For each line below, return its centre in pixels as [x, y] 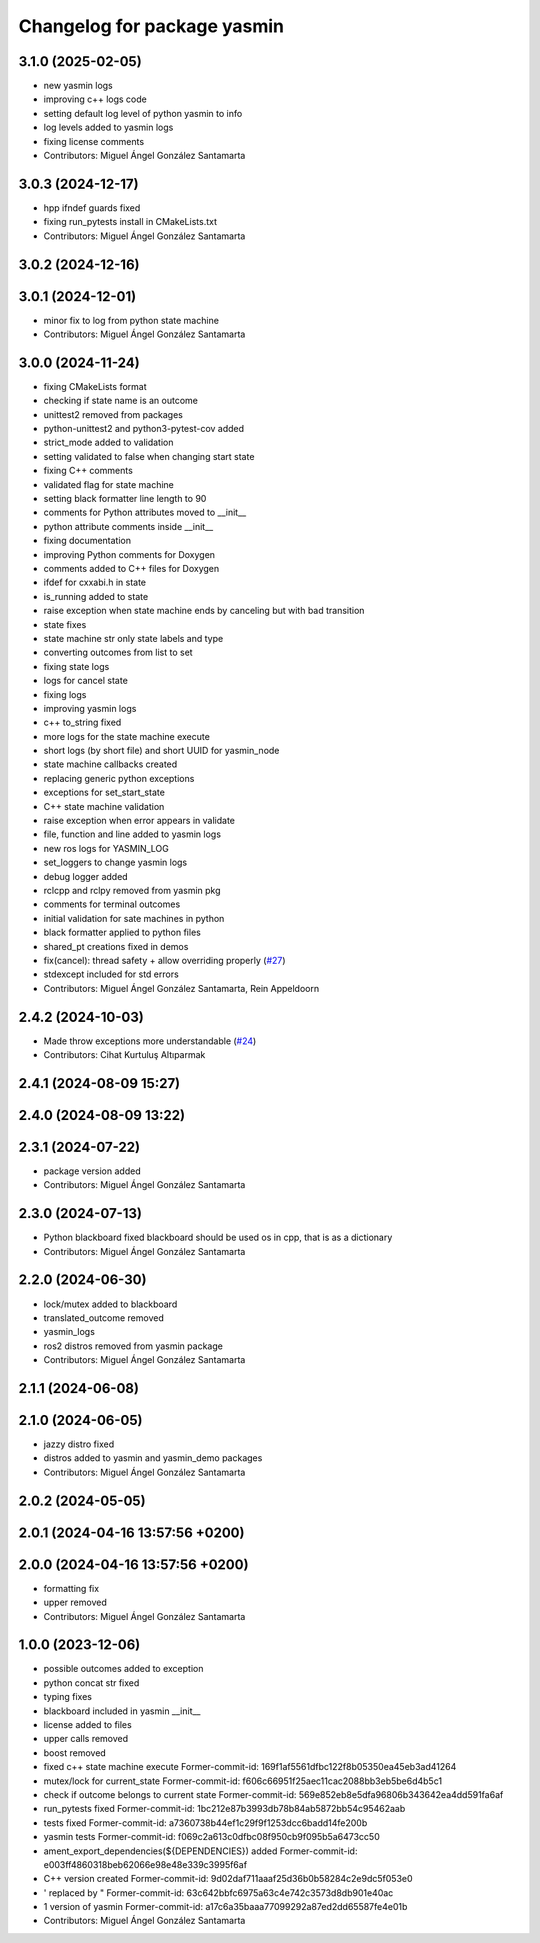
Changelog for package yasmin [151, 26]
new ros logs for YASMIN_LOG [106, 848]
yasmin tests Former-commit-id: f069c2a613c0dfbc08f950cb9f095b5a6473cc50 [211, 1837]
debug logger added [86, 876]
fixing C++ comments [88, 471]
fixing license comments [94, 141]
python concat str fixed [91, 1682]
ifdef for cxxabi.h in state [95, 582]
